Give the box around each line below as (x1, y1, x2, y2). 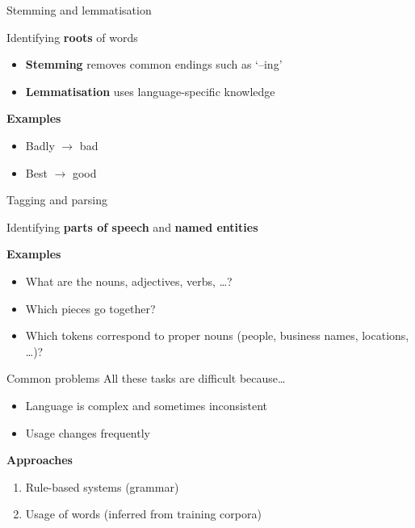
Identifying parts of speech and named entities (6, 218, 258, 235)
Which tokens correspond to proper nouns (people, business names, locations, (25, 327, 409, 344)
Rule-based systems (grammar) (25, 478, 179, 495)
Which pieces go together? (25, 300, 156, 316)
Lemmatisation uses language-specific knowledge (25, 82, 275, 99)
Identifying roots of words (6, 28, 138, 45)
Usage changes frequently (25, 424, 150, 441)
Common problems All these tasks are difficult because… (6, 370, 286, 387)
